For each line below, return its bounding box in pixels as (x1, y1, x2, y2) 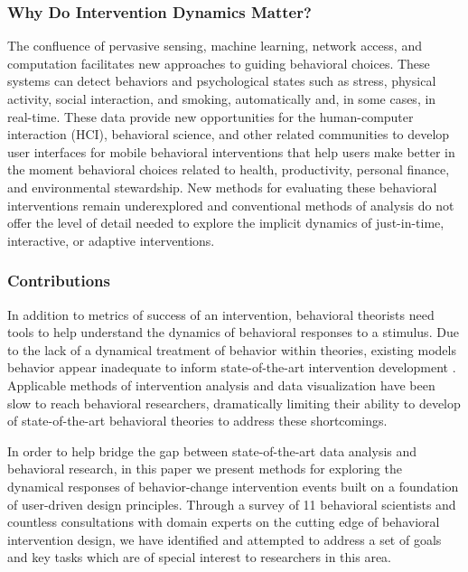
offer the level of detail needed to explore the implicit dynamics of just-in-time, (7, 213, 445, 232)
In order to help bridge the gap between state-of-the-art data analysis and (7, 441, 417, 460)
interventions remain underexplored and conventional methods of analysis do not (7, 195, 454, 214)
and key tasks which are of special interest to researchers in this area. (7, 548, 391, 567)
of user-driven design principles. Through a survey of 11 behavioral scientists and (7, 494, 456, 513)
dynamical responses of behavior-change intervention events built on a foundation (7, 476, 459, 495)
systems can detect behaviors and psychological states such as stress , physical (7, 71, 436, 90)
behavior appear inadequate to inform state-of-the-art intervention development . (7, 358, 456, 377)
